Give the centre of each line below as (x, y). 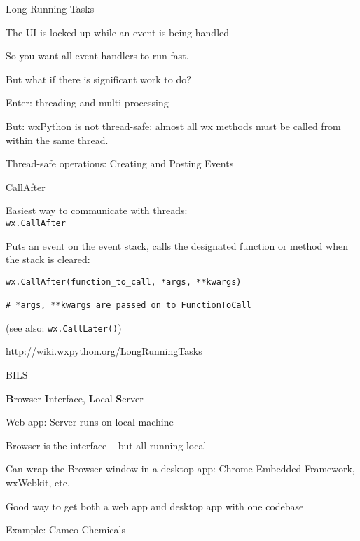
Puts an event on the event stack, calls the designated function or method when (177, 245)
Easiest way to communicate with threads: (97, 210)
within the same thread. (57, 140)
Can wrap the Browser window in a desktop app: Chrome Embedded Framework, (180, 469)
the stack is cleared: (48, 259)
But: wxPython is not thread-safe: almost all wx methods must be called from (173, 126)
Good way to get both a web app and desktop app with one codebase (155, 506)
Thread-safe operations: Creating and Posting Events (120, 163)
